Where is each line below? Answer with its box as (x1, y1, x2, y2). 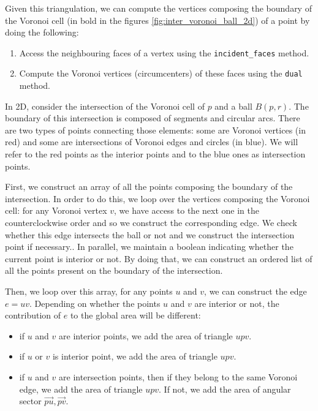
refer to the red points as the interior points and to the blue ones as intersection (5, 148, 306, 160)
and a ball (214, 99, 252, 112)
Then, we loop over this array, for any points (5, 285, 173, 297)
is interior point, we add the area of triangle (52, 350, 218, 363)
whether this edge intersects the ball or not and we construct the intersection (5, 228, 295, 241)
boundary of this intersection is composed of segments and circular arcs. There (5, 111, 300, 124)
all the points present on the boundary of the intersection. (5, 264, 223, 277)
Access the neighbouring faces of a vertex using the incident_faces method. (19, 46, 309, 59)
